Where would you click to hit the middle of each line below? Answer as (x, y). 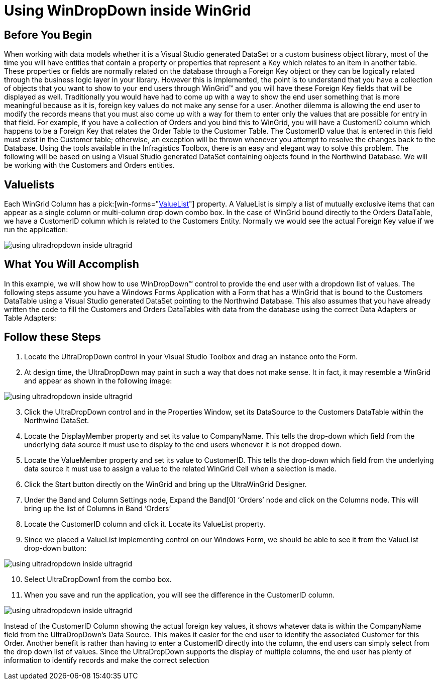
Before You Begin (48, 35)
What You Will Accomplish (72, 264)
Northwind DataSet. (57, 420)
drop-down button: (55, 548)
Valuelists (29, 184)
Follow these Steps (52, 337)
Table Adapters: (30, 318)
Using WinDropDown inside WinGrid (128, 11)
